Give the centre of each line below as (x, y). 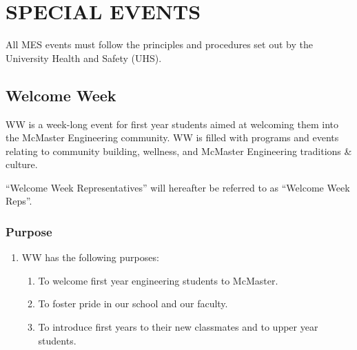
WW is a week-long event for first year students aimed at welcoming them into (172, 124)
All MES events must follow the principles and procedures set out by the (159, 44)
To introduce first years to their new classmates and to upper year (178, 327)
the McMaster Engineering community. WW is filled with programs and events (172, 137)
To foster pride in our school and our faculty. (133, 303)
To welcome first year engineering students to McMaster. (158, 280)
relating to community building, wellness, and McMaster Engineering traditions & (179, 151)
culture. (22, 164)
